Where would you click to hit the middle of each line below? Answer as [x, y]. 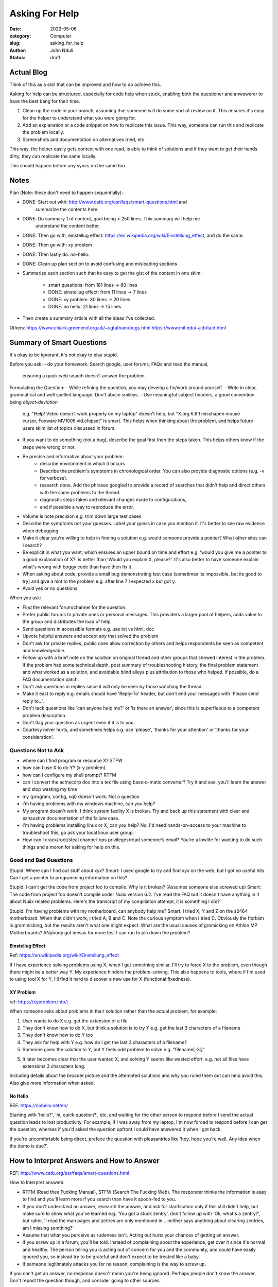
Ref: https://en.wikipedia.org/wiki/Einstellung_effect [64, 955]
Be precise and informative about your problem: [73, 456]
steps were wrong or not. [49, 447]
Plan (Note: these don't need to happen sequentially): [66, 193]
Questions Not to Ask [37, 750]
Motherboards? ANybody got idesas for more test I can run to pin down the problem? [100, 932]
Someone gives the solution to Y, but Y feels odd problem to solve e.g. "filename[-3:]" [114, 1050]
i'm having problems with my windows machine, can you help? [89, 804]
